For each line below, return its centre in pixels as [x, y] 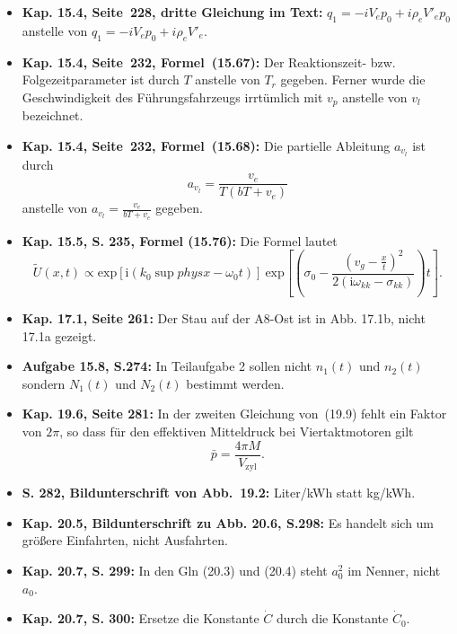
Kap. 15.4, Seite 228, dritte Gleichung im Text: [172, 12]
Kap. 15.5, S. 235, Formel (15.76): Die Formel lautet [180, 240]
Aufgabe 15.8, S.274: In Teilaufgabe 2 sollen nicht [167, 366]
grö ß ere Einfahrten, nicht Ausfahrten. [125, 540]
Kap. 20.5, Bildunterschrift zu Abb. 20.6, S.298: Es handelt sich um [228, 522]
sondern [44, 383]
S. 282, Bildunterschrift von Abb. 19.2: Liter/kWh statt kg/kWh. [219, 493]
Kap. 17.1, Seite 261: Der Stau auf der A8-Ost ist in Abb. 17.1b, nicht [224, 318]
